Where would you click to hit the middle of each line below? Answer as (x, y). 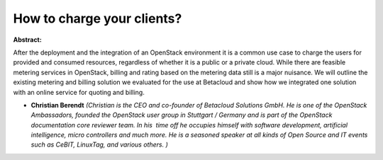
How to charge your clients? (98, 18)
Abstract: (27, 40)
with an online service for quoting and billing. (79, 92)
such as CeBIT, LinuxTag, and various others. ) (99, 144)
